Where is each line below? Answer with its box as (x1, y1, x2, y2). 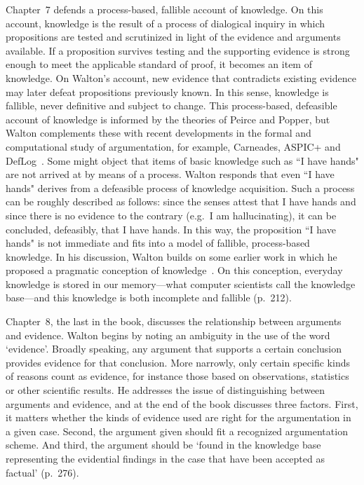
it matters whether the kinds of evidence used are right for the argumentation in (6, 410, 351, 425)
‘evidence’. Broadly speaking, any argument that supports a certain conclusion (6, 341, 342, 356)
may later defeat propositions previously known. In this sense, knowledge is (6, 84, 329, 99)
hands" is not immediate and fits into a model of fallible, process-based (6, 235, 310, 250)
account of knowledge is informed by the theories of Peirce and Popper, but (6, 111, 330, 126)
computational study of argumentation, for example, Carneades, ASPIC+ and (6, 139, 341, 153)
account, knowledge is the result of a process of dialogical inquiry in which (6, 15, 325, 30)
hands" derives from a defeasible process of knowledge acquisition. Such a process (6, 180, 355, 195)
